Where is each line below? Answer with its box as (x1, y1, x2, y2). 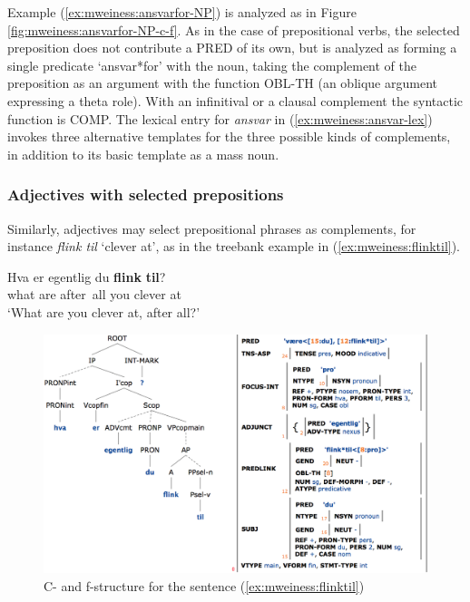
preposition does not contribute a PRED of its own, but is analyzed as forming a (7, 38, 457, 57)
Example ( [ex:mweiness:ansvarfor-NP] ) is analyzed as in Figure (7, 3, 357, 21)
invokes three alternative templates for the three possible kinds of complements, (7, 127, 451, 146)
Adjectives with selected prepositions (7, 183, 284, 206)
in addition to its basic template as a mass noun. (7, 144, 279, 163)
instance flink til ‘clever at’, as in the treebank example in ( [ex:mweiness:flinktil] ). (7, 237, 461, 256)
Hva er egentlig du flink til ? (7, 267, 166, 286)
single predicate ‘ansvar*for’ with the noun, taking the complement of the (7, 55, 417, 74)
